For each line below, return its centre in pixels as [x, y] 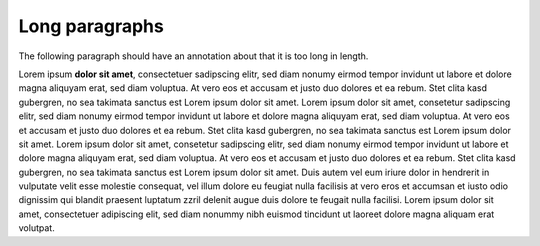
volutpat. [36, 228]
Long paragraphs [91, 26]
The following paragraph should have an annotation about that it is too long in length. [193, 56]
